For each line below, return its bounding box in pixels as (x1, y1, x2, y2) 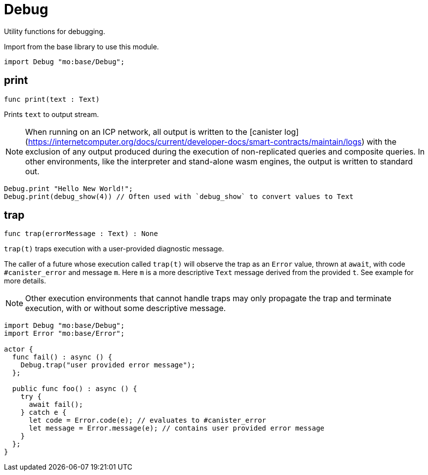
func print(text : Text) (4, 95, 100, 103)
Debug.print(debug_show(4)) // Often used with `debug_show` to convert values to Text (4, 192, 354, 200)
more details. (4, 277, 46, 285)
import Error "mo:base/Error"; (4, 329, 125, 338)
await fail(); (29, 400, 83, 409)
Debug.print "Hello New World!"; (4, 184, 133, 193)
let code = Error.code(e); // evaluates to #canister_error (29, 416, 267, 425)
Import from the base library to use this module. (4, 42, 159, 51)
